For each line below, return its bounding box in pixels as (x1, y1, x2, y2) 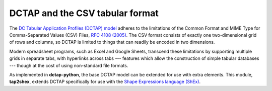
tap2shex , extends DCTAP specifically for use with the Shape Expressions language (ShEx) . (9, 78, 201, 85)
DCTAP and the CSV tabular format (9, 8, 159, 19)
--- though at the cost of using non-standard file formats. (9, 62, 128, 68)
